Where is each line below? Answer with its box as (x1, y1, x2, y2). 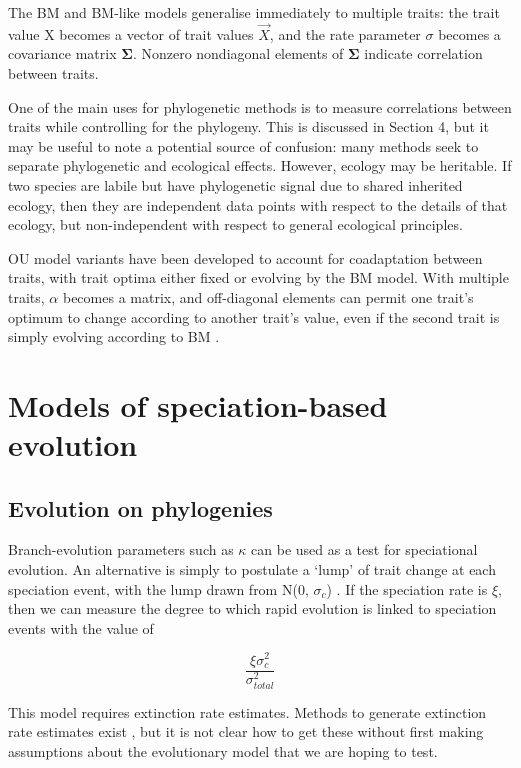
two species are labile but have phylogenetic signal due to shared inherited (8, 174, 463, 195)
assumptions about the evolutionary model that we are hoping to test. (8, 740, 438, 761)
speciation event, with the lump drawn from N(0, (8, 578, 309, 599)
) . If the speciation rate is (326, 578, 488, 599)
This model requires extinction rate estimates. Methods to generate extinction (8, 701, 487, 722)
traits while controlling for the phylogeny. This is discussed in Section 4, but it (8, 116, 489, 137)
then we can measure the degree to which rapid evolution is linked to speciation (8, 598, 497, 619)
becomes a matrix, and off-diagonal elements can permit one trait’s (62, 286, 474, 307)
